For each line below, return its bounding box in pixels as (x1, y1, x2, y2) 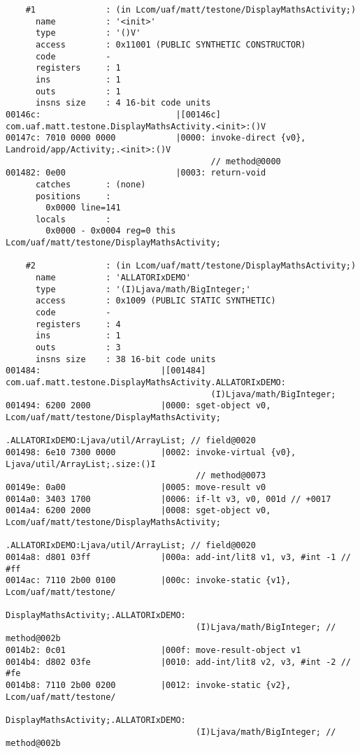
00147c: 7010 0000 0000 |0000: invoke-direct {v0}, (6, 133, 306, 143)
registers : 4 (35, 319, 121, 329)
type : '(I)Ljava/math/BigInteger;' (35, 284, 251, 294)
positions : (35, 191, 111, 201)
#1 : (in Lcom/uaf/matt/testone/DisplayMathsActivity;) (25, 5, 357, 15)
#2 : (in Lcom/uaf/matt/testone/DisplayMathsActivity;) (25, 261, 357, 271)
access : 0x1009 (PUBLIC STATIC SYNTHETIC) (35, 296, 276, 306)
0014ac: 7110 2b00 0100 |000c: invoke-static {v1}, (6, 575, 291, 586)
